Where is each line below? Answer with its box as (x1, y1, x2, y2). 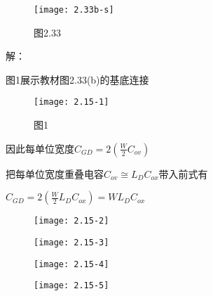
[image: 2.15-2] (34, 216, 109, 226)
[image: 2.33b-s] (34, 5, 114, 15)
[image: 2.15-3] (34, 237, 109, 247)
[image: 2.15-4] (34, 259, 109, 269)
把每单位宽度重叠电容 (6, 166, 104, 181)
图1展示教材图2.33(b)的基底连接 (6, 72, 149, 86)
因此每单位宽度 (6, 141, 74, 155)
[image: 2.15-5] (34, 281, 109, 291)
